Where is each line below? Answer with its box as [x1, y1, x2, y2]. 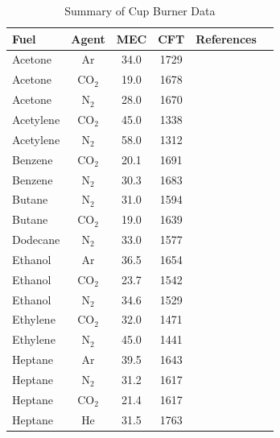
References [196, 30, 257, 47]
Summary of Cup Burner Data [64, 2, 216, 19]
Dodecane [12, 231, 60, 248]
